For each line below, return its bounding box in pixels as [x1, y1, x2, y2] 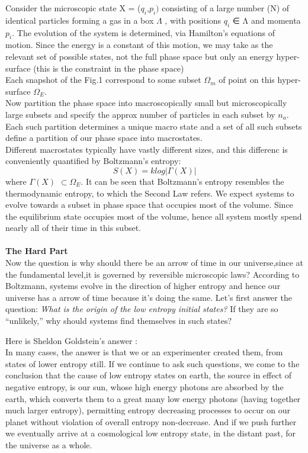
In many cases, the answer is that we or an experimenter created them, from [5, 346, 283, 358]
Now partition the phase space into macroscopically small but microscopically [5, 97, 287, 109]
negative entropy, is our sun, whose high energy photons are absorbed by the [5, 381, 284, 393]
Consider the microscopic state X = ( [5, 2, 141, 14]
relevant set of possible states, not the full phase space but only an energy [5, 50, 274, 62]
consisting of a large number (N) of [162, 2, 290, 14]
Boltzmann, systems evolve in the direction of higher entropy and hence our [5, 279, 281, 292]
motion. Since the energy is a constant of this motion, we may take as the [5, 38, 273, 51]
